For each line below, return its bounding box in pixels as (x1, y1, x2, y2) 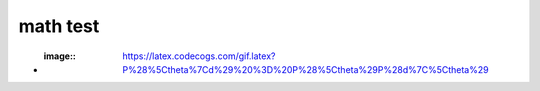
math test (18, 15, 100, 37)
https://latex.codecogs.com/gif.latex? (122, 50, 276, 62)
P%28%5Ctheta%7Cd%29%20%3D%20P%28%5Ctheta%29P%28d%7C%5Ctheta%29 (122, 63, 489, 75)
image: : (43, 50, 77, 62)
